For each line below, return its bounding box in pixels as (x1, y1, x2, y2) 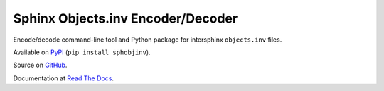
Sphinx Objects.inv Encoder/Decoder (13, 11, 238, 26)
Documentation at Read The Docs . (13, 74, 114, 83)
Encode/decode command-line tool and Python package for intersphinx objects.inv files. (13, 35, 282, 44)
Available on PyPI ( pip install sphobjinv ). (13, 48, 151, 56)
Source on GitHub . (13, 61, 68, 70)
